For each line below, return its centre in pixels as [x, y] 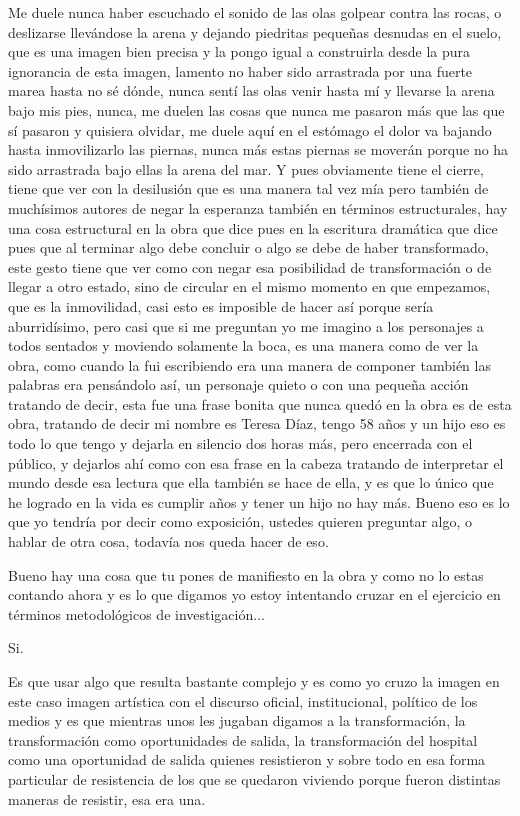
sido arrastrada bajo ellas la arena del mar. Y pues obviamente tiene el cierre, [246, 168]
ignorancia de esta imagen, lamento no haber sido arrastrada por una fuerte [240, 70]
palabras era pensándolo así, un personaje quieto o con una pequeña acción [238, 384]
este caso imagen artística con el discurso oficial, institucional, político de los [243, 700]
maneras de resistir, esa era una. [107, 798]
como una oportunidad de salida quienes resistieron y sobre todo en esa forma [247, 759]
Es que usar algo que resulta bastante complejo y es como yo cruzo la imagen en [254, 681]
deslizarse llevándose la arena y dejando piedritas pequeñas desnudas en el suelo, [255, 31]
